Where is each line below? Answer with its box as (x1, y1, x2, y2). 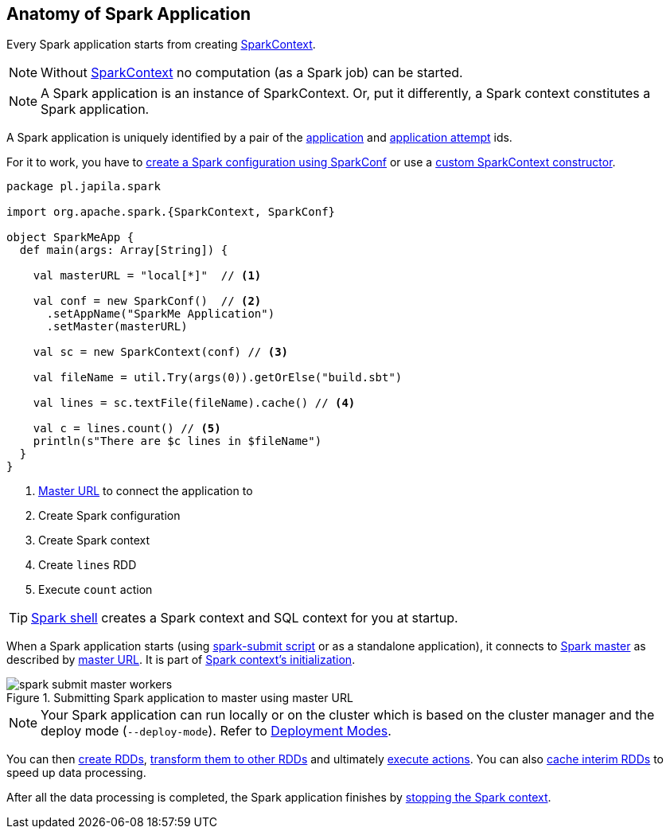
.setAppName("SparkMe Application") (46, 307, 275, 321)
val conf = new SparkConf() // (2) (33, 295, 262, 308)
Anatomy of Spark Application (6, 4, 251, 24)
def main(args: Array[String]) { (19, 244, 228, 257)
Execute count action (38, 583, 153, 597)
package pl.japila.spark (6, 180, 161, 193)
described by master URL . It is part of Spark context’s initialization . (6, 653, 356, 667)
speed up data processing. (6, 766, 146, 780)
